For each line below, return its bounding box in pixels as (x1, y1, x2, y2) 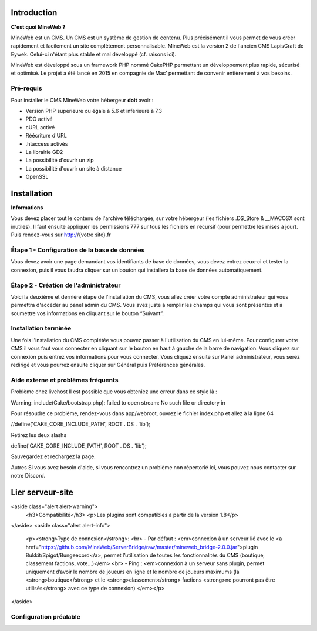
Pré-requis (11, 84, 42, 92)
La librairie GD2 (25, 148, 63, 155)
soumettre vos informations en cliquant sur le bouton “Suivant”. (11, 309, 164, 317)
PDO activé (25, 115, 53, 123)
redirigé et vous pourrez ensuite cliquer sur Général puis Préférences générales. (11, 361, 205, 368)
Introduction (11, 8, 58, 18)
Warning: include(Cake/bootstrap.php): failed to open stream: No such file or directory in (11, 399, 225, 406)
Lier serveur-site (11, 488, 73, 498)
